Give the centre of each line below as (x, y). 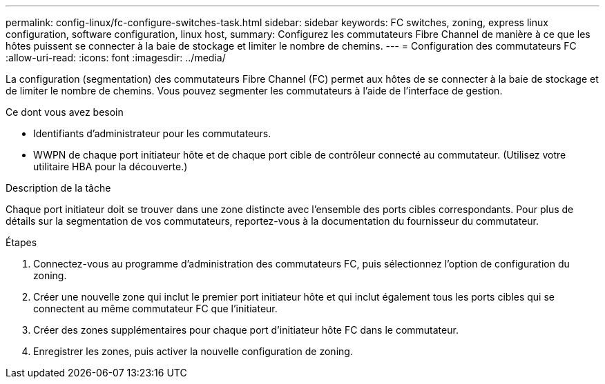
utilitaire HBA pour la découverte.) (111, 166)
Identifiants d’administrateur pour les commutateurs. (152, 133)
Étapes (21, 242)
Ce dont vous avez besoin (65, 112)
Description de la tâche (58, 188)
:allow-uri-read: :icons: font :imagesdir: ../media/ (116, 58)
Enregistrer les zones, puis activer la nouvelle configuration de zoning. (193, 351)
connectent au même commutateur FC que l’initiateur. (155, 309)
